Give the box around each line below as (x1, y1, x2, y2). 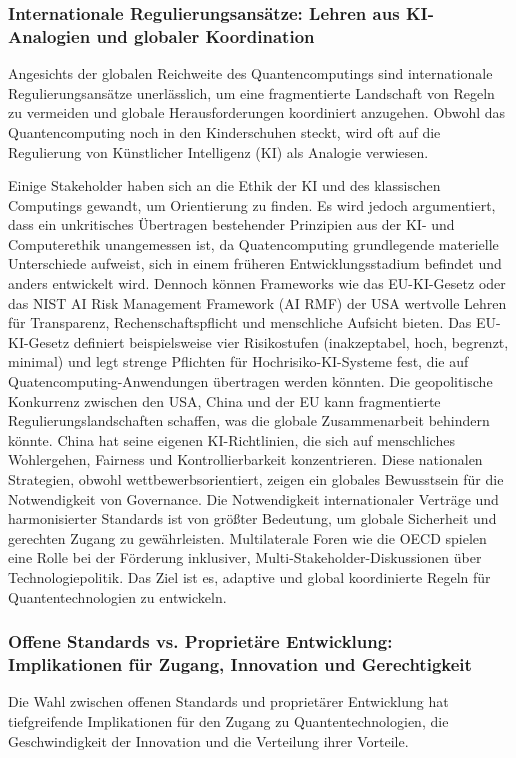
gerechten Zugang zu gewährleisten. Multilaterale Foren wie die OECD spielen (8, 527, 487, 548)
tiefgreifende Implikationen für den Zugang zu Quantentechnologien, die (8, 710, 449, 731)
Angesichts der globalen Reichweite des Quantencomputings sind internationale (8, 63, 493, 84)
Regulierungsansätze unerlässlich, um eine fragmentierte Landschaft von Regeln (8, 82, 495, 103)
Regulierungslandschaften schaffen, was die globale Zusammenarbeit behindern (8, 410, 490, 431)
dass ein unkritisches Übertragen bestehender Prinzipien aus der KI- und (8, 214, 455, 235)
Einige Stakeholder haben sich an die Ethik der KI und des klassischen (8, 175, 441, 196)
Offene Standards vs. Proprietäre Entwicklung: (8, 629, 393, 654)
